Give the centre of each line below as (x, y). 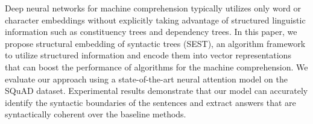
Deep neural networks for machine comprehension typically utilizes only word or (153, 8)
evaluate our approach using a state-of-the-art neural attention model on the (146, 79)
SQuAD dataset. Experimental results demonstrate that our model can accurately (156, 91)
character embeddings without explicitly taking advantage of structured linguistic (155, 20)
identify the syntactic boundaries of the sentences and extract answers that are (150, 102)
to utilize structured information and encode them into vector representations (148, 55)
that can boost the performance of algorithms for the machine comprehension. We (156, 67)
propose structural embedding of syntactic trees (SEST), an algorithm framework (155, 43)
